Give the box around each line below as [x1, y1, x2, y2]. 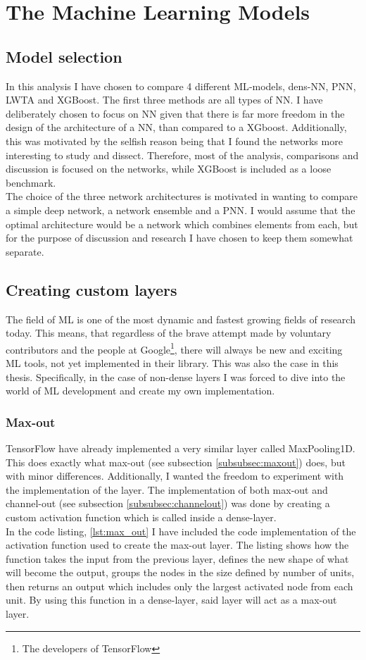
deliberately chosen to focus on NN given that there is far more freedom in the [6, 106, 345, 120]
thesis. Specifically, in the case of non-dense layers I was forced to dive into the [6, 369, 346, 384]
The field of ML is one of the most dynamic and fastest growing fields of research [6, 311, 355, 326]
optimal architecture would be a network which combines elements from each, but [6, 216, 358, 231]
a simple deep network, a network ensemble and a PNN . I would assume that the [6, 202, 355, 217]
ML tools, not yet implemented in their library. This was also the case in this [6, 355, 339, 370]
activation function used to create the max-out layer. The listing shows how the [6, 537, 349, 552]
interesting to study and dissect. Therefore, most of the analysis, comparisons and [6, 147, 359, 162]
